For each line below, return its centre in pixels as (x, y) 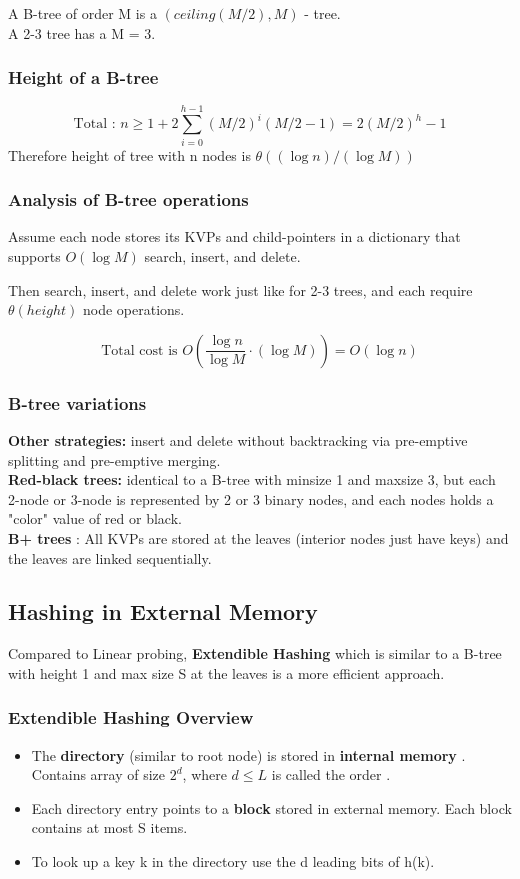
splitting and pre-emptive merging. (114, 459)
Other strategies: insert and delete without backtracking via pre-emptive (238, 439)
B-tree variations (77, 402)
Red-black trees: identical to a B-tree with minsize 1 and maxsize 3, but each (252, 479)
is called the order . (331, 774)
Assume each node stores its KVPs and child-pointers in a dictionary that (234, 236)
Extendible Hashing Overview (131, 717)
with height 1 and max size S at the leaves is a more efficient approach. (226, 672)
